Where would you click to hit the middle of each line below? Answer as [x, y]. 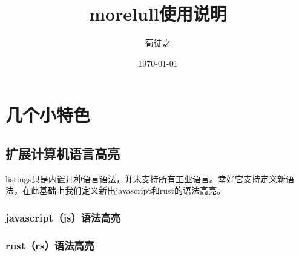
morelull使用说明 [158, 14]
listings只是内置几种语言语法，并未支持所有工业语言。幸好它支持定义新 [146, 178]
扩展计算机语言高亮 [63, 153]
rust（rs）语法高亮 [50, 245]
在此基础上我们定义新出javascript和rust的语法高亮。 [124, 190]
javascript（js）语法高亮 [63, 217]
